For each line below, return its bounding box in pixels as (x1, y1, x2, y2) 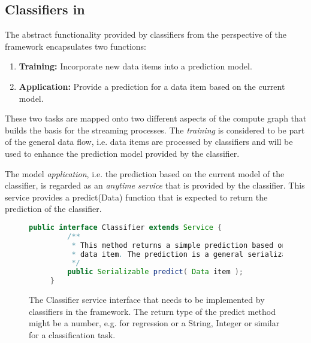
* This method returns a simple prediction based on (71, 241, 286, 250)
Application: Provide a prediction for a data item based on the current (19, 80, 285, 92)
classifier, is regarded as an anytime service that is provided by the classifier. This (5, 179, 305, 192)
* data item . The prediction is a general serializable (71, 250, 300, 259)
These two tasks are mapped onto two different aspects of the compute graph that (5, 112, 307, 125)
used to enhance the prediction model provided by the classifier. (5, 147, 240, 159)
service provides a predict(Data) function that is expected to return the (5, 190, 268, 203)
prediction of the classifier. (5, 202, 102, 215)
